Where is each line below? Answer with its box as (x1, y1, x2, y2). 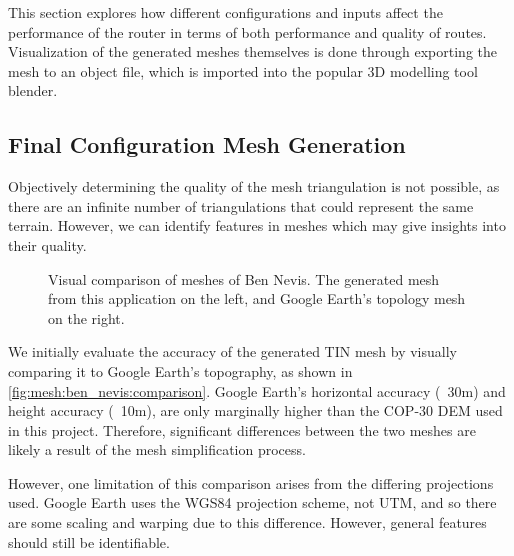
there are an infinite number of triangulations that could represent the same (8, 195, 474, 216)
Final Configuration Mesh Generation (8, 129, 406, 160)
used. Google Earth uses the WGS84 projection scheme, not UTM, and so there (8, 492, 497, 513)
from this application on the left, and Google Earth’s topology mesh (48, 288, 466, 309)
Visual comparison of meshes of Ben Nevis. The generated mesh (48, 268, 440, 289)
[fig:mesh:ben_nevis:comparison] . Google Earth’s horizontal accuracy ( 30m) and (8, 380, 506, 401)
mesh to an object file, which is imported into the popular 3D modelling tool (8, 60, 478, 81)
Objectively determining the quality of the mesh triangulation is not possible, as (8, 176, 500, 197)
